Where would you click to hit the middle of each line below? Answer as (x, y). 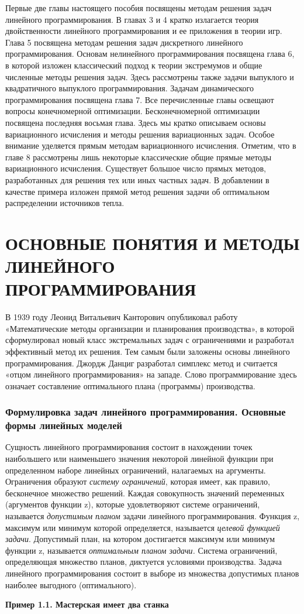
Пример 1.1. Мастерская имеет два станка (87, 604)
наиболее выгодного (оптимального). (71, 584)
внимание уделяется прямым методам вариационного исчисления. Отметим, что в (151, 145)
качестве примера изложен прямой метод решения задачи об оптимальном (137, 191)
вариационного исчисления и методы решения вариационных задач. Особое (140, 134)
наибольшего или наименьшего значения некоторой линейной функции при (139, 459)
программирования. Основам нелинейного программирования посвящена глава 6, (150, 54)
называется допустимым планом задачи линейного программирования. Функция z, (153, 516)
